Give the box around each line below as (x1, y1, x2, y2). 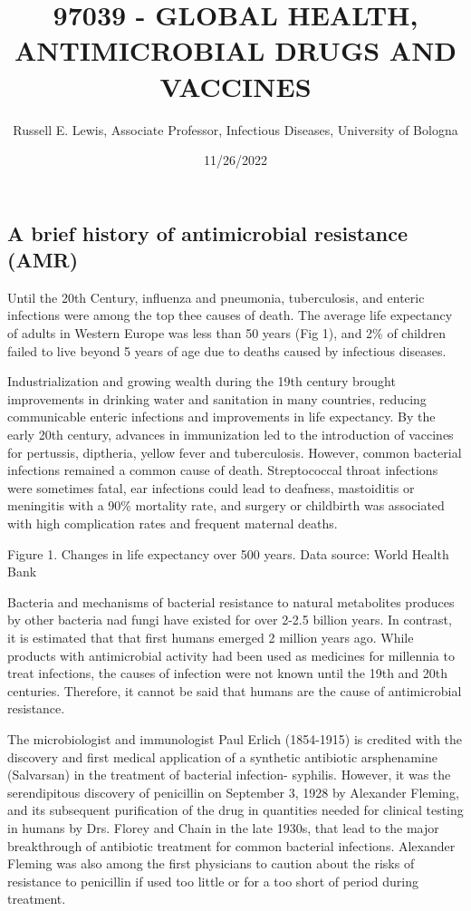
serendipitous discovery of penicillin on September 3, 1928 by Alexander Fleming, (7, 782, 459, 801)
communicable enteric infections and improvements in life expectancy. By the (7, 407, 436, 426)
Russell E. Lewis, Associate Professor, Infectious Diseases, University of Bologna (13, 120, 458, 139)
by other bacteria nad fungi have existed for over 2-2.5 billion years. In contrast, (7, 610, 452, 629)
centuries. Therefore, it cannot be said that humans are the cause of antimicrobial (7, 681, 462, 700)
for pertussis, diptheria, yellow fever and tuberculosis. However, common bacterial (7, 442, 462, 461)
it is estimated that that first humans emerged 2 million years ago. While (7, 627, 414, 646)
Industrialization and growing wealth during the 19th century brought (7, 372, 396, 391)
